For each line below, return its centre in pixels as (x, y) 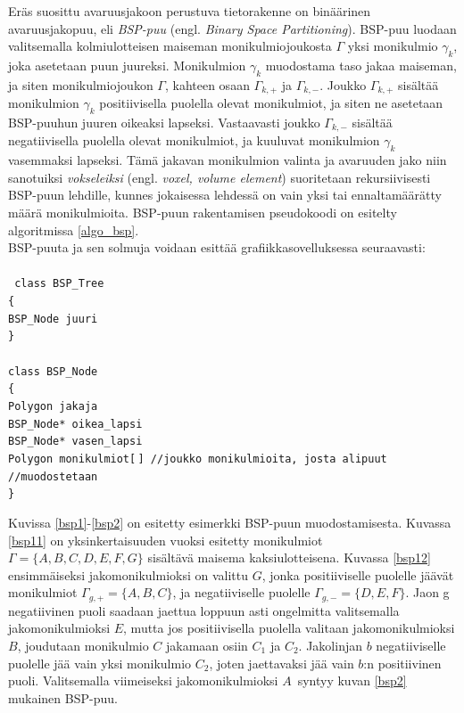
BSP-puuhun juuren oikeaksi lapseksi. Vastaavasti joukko (164, 123)
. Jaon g (427, 592)
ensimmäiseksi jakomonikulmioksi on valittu (128, 574)
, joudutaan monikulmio (83, 645)
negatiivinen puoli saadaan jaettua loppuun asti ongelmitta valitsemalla (204, 610)
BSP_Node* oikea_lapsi (75, 424)
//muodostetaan (53, 476)
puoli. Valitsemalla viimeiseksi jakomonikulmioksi (143, 680)
